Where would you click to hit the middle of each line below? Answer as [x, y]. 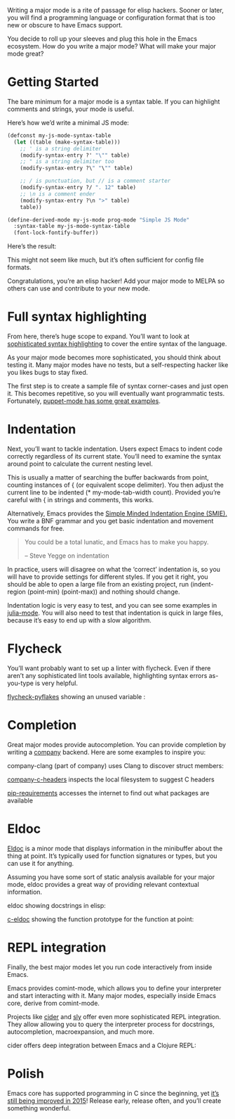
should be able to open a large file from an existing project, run [98, 584]
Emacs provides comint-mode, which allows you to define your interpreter [114, 988]
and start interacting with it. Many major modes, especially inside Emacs [112, 995]
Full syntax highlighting [77, 317]
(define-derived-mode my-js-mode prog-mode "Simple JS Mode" [99, 220]
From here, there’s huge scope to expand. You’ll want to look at [99, 336]
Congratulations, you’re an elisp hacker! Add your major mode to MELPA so [116, 281]
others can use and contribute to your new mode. [79, 288]
